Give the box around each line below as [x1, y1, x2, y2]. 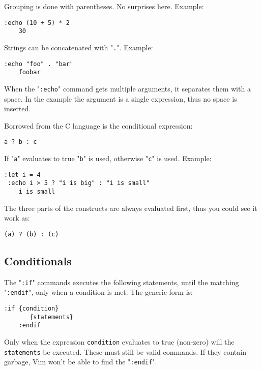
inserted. [4, 103, 31, 114]
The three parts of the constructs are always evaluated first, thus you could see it [4, 202, 257, 213]
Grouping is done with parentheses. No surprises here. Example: [4, 1, 204, 11]
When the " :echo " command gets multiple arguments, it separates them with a [4, 83, 251, 94]
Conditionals [4, 253, 72, 268]
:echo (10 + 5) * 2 [4, 19, 70, 26]
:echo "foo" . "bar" [4, 60, 74, 68]
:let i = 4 [4, 171, 41, 178]
